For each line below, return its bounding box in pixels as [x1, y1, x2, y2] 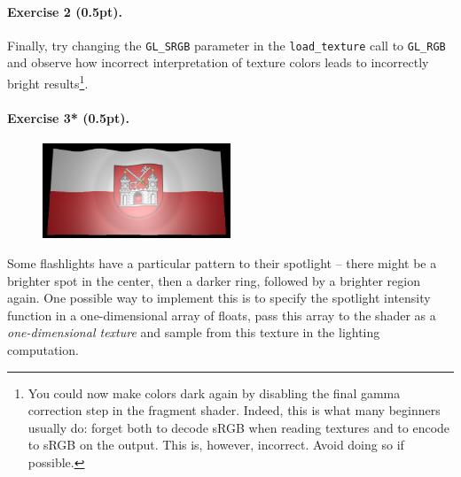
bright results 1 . [7, 72, 89, 92]
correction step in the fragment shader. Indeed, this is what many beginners [27, 401, 441, 419]
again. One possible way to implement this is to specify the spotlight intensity [7, 289, 431, 307]
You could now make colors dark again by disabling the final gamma [27, 383, 401, 402]
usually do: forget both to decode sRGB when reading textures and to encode [27, 418, 450, 436]
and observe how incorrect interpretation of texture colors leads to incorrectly [7, 53, 429, 72]
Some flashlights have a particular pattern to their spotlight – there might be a [7, 254, 437, 273]
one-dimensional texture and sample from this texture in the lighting [7, 323, 380, 342]
